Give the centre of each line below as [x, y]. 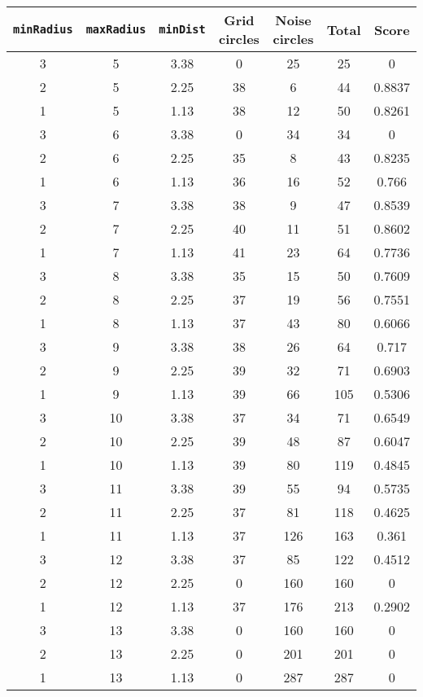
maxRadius [116, 29]
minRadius [43, 29]
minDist [182, 29]
